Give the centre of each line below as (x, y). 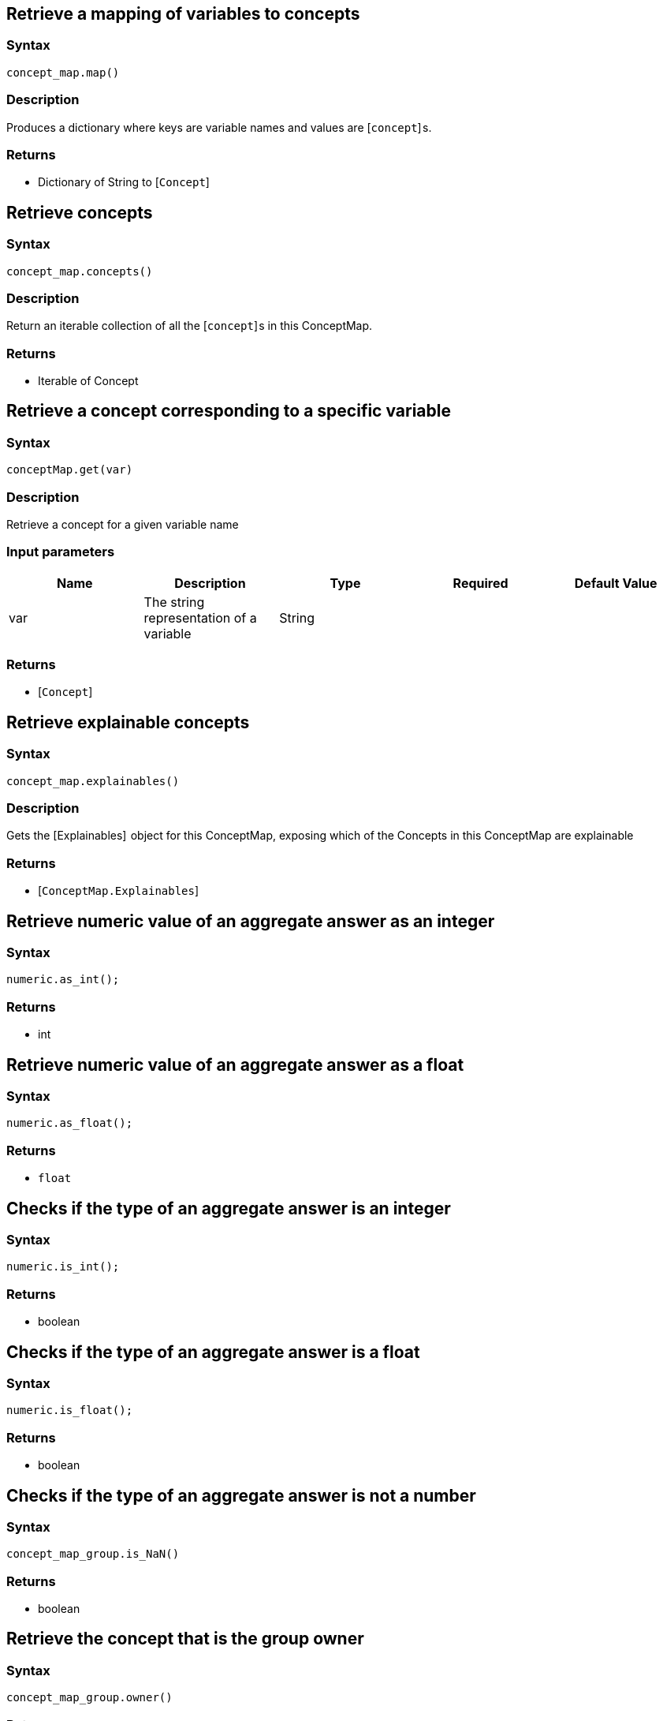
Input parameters (61, 552)
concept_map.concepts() (80, 271)
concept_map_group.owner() (89, 1698)
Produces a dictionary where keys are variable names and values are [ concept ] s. (219, 127)
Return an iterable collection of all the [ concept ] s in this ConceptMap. (190, 326)
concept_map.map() (63, 72)
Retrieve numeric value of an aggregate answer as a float (235, 1064)
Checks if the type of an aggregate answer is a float (213, 1352)
